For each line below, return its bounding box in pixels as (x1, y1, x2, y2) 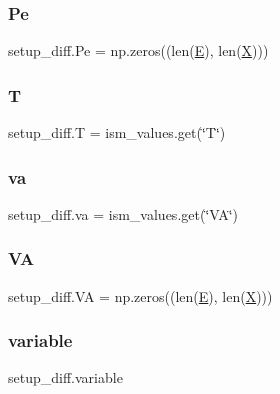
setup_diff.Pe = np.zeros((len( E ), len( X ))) (8, 40, 269, 61)
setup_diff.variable (8, 367, 123, 388)
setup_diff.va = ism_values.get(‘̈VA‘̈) (8, 203, 239, 224)
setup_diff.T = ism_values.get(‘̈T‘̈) (8, 122, 226, 143)
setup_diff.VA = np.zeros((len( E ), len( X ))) (8, 285, 273, 306)
